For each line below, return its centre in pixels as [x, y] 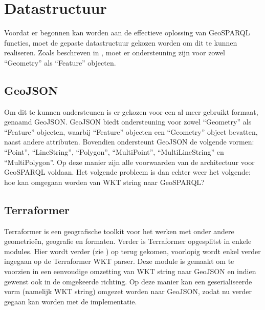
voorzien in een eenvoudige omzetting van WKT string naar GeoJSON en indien [130, 271]
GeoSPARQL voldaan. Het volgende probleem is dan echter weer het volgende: [127, 172]
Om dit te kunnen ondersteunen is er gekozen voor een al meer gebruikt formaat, [131, 111]
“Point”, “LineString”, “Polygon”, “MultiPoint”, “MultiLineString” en [114, 152]
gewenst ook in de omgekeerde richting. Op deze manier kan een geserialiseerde [128, 281]
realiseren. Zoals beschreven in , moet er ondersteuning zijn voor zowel [115, 53]
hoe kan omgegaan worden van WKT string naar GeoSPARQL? [104, 182]
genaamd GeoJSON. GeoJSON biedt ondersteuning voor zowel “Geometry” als [128, 122]
